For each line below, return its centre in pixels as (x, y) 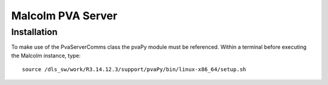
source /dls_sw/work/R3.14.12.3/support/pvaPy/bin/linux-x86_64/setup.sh (134, 70)
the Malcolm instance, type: (46, 55)
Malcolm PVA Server (64, 16)
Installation (34, 32)
